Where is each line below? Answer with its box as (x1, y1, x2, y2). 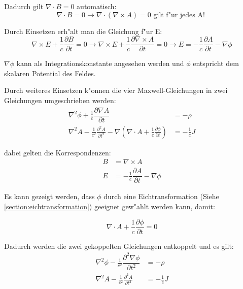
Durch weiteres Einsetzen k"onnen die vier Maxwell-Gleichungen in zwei (4, 85, 228, 95)
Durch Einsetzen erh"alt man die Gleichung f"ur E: (4, 25, 162, 36)
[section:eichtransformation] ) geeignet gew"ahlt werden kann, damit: (4, 201, 215, 212)
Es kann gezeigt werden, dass (4, 191, 95, 202)
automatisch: (77, 1, 117, 11)
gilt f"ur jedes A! (153, 11, 205, 19)
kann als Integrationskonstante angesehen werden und (16, 58, 184, 69)
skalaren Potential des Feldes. (4, 68, 96, 78)
